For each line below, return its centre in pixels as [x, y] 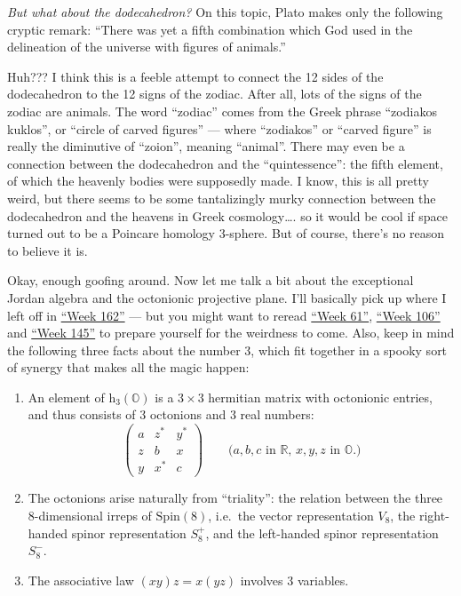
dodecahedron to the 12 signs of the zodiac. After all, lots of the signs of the [215, 94]
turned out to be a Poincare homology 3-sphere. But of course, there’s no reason [226, 233]
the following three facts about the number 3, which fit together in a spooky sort [227, 350]
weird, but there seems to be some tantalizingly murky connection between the [222, 198]
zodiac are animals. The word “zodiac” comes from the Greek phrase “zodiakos [222, 111]
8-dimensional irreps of [90, 515]
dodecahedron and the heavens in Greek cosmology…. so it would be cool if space [227, 215]
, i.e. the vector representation [291, 515]
